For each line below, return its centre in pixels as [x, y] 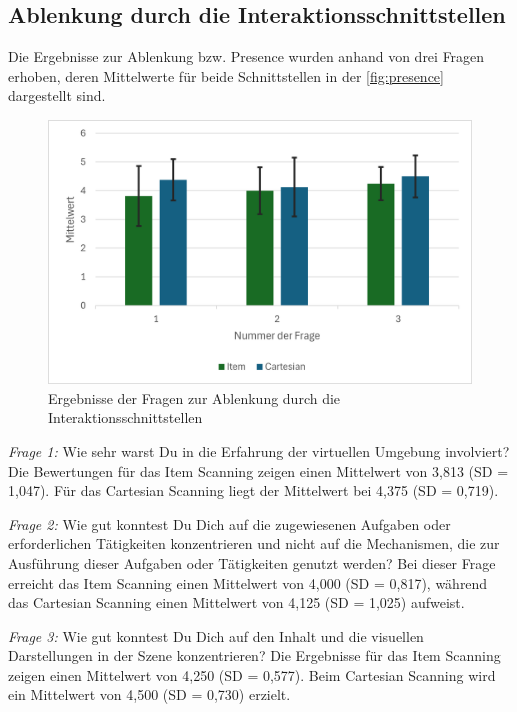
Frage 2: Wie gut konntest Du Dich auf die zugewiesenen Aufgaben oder [229, 523]
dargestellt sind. [57, 95]
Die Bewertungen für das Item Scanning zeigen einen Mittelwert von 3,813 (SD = [258, 470]
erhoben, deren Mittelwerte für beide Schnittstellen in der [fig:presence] [226, 75]
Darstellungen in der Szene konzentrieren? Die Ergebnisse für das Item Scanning [254, 655]
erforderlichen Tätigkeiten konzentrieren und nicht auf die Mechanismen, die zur [254, 543]
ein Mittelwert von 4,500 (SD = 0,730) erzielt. [149, 694]
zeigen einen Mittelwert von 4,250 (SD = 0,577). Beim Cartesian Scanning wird [252, 674]
